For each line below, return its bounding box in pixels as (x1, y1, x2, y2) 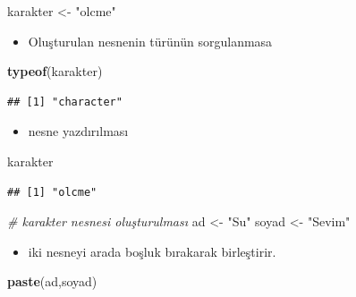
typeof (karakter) (7, 62, 103, 81)
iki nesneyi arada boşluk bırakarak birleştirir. (28, 242, 276, 260)
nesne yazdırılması (28, 122, 129, 140)
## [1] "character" (7, 95, 123, 108)
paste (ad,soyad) (7, 272, 97, 291)
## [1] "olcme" (7, 185, 97, 199)
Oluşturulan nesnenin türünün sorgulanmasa (28, 31, 273, 50)
